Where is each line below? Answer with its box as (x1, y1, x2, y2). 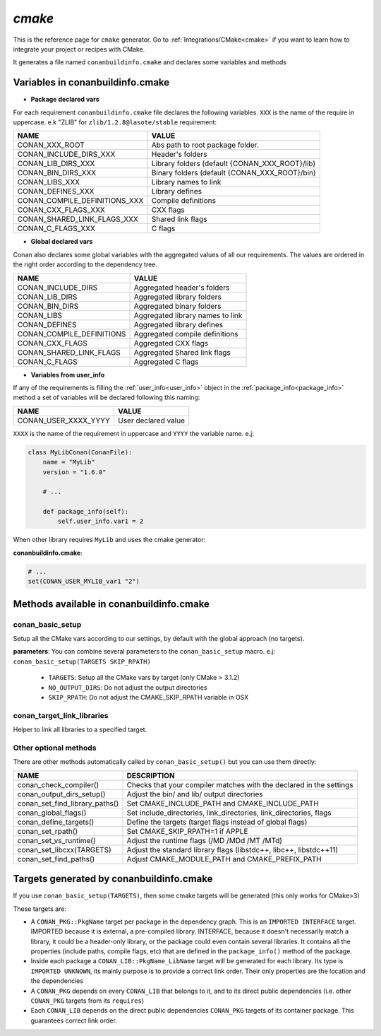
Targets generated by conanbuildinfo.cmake (13, 873, 213, 885)
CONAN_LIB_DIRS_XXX (17, 159, 95, 169)
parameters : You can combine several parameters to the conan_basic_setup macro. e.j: (13, 647, 275, 656)
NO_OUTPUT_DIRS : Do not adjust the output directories (48, 683, 207, 692)
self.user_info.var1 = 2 (57, 517, 144, 526)
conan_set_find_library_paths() (17, 799, 119, 808)
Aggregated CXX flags (133, 338, 208, 348)
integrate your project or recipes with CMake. (13, 45, 145, 53)
